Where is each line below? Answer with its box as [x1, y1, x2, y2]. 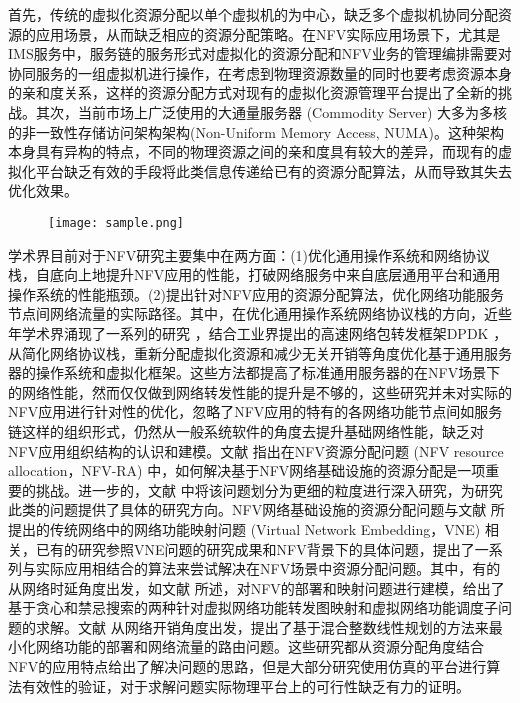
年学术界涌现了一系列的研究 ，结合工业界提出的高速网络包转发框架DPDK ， [8, 322, 508, 343]
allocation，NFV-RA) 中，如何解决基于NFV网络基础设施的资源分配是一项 [8, 460, 486, 481]
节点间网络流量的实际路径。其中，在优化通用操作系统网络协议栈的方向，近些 [8, 303, 512, 324]
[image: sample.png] [48, 215, 185, 230]
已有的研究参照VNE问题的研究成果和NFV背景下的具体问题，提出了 [35, 538, 475, 559]
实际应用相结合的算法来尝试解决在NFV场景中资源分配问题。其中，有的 [35, 558, 501, 579]
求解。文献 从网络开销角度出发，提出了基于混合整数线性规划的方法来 [35, 616, 489, 637]
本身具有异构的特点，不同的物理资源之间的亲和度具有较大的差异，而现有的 [8, 141, 498, 162]
